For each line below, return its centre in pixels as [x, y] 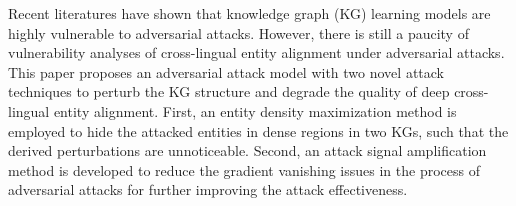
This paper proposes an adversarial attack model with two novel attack [226, 71]
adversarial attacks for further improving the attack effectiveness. [208, 189]
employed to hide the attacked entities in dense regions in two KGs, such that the [258, 130]
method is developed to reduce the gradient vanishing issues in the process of [244, 169]
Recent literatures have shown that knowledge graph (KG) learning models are [249, 13]
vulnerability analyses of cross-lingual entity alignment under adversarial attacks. [256, 52]
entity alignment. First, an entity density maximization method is [255, 110]
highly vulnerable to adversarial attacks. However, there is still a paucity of [238, 32]
